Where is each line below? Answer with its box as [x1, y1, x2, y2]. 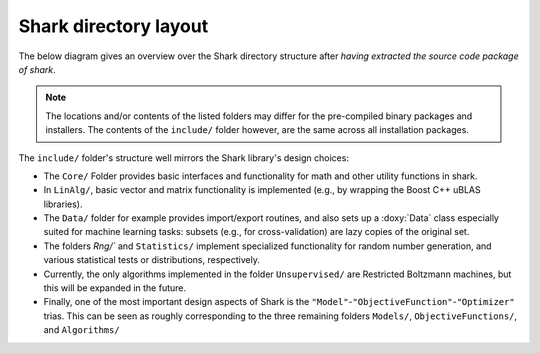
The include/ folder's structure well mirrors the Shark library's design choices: [18, 151, 350, 164]
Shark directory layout [18, 15, 209, 37]
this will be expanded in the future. [43, 282, 187, 294]
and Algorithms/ [43, 324, 120, 336]
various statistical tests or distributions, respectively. [43, 254, 260, 266]
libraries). [43, 198, 83, 210]
